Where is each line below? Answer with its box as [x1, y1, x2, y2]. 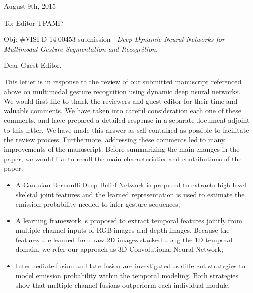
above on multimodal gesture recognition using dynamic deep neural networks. [4, 86, 241, 96]
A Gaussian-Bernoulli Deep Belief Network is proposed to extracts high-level [15, 179, 246, 189]
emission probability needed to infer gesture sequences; [15, 199, 180, 209]
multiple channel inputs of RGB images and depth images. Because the [15, 225, 230, 235]
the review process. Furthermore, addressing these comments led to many [4, 134, 225, 144]
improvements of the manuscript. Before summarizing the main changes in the [4, 144, 240, 154]
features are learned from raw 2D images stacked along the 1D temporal [15, 234, 233, 244]
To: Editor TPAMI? [4, 17, 64, 27]
